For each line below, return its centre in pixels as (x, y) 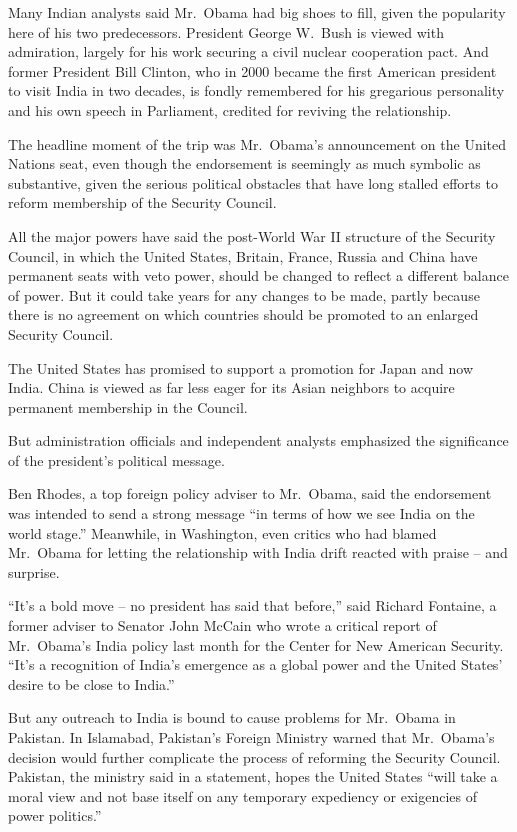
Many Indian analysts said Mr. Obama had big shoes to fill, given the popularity (257, 12)
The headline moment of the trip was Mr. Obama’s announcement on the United (257, 143)
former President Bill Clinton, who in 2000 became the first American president (252, 70)
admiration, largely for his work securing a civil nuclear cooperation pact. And (248, 51)
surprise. (34, 571)
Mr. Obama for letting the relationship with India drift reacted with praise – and (258, 552)
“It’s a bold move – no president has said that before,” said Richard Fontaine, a (252, 605)
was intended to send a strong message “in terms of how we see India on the (241, 513)
